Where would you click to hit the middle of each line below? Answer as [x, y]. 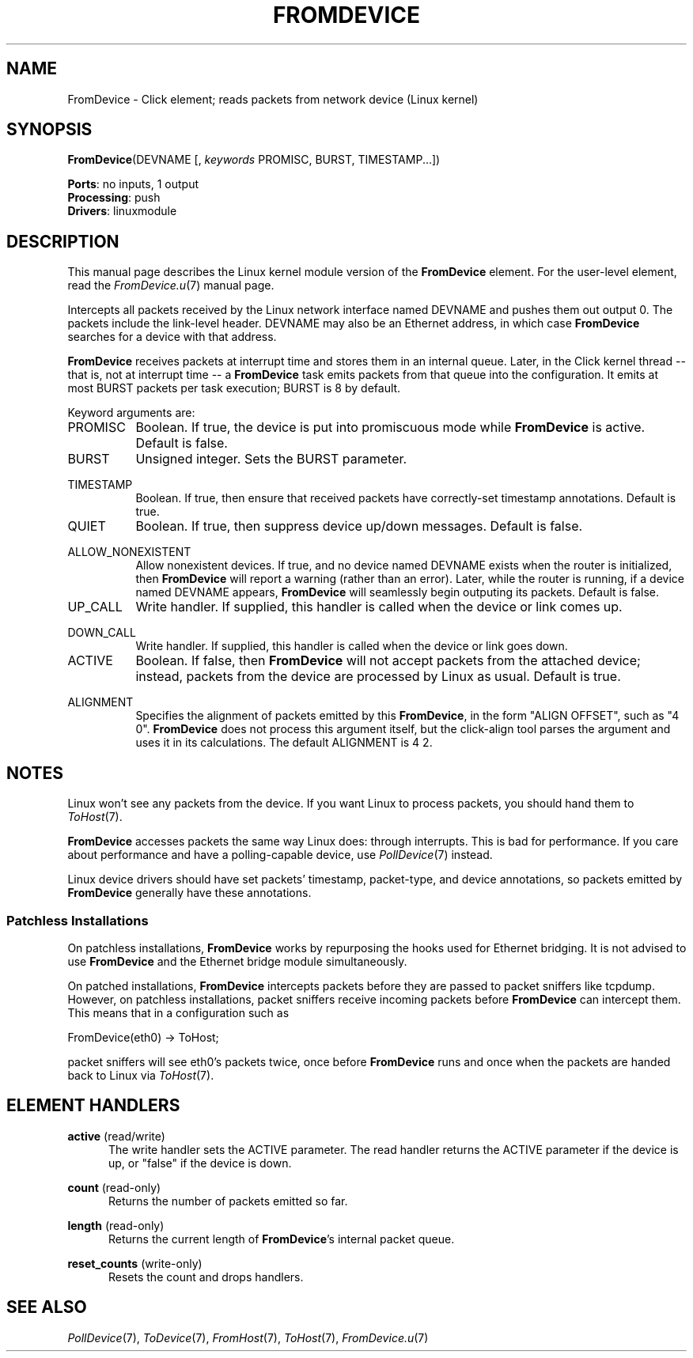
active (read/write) [116, 1136]
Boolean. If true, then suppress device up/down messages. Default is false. [359, 526]
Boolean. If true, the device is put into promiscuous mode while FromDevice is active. [390, 427]
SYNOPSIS [49, 130]
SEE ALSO [47, 1307]
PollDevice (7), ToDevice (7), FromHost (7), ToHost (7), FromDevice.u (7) [248, 1337]
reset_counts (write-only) [135, 1263]
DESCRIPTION [63, 241]
